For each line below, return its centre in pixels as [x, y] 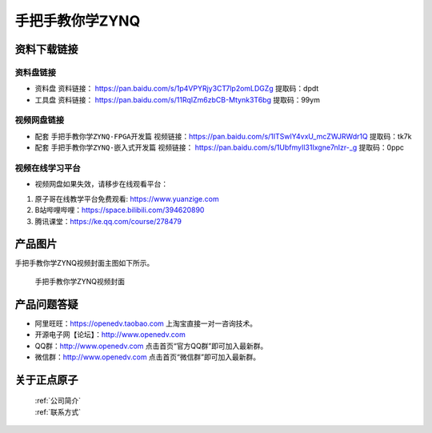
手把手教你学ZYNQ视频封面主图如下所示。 [84, 263]
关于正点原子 [46, 380]
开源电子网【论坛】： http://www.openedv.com [110, 335]
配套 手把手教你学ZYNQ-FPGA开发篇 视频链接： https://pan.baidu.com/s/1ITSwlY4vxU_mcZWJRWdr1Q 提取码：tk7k [223, 136]
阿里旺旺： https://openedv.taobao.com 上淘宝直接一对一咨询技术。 [146, 323]
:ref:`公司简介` [58, 401]
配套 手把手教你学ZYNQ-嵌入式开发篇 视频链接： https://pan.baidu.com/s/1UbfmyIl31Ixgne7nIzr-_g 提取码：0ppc [219, 147]
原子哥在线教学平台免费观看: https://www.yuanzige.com [127, 198]
